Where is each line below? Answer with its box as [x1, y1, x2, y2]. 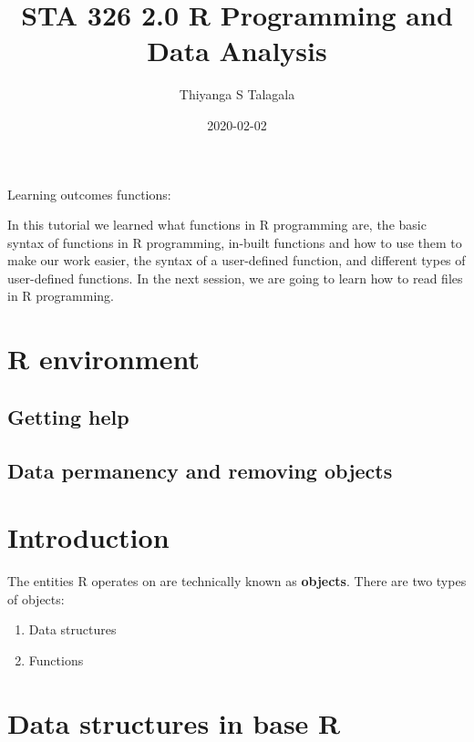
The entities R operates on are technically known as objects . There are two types [7, 572, 467, 591]
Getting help [7, 402, 129, 430]
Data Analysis [147, 32, 327, 69]
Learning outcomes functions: [7, 184, 171, 203]
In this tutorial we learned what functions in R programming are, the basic [7, 215, 427, 234]
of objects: [7, 589, 65, 608]
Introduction [7, 519, 170, 556]
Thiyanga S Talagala [179, 85, 295, 104]
